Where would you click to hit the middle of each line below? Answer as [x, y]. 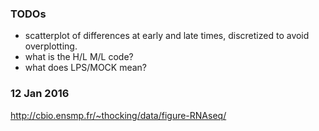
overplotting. [51, 46]
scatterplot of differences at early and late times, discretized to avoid [167, 36]
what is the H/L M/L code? [79, 57]
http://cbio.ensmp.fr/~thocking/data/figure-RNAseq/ [118, 115]
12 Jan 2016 [40, 94]
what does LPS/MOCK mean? [86, 68]
